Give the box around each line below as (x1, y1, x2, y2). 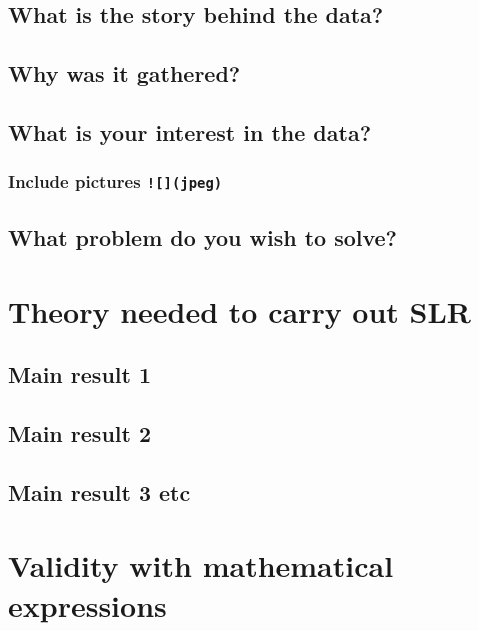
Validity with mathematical (8, 545, 394, 586)
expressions (8, 584, 167, 625)
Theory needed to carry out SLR (8, 290, 472, 331)
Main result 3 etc (8, 476, 191, 507)
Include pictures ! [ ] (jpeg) (8, 169, 223, 194)
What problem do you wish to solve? (8, 222, 398, 253)
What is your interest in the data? (8, 116, 372, 147)
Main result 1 (8, 359, 152, 390)
